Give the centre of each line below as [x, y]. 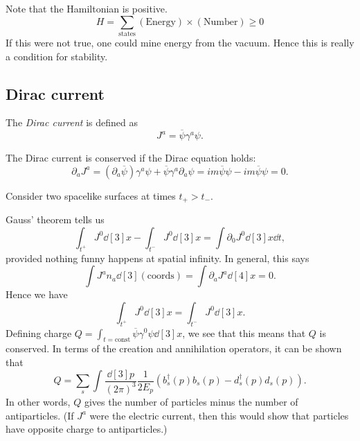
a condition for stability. [57, 56]
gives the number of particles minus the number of [191, 401]
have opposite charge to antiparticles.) [87, 429]
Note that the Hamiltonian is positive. [87, 8]
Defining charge [39, 332]
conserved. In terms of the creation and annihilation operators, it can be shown [174, 348]
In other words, [38, 401]
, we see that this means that [244, 332]
